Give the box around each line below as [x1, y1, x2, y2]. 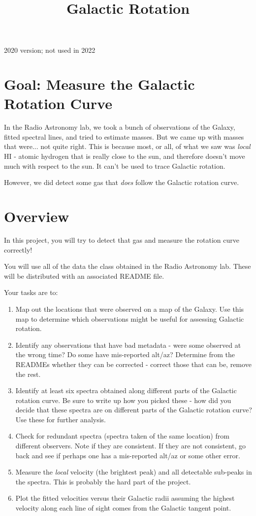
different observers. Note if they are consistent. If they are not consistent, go [15, 441, 246, 451]
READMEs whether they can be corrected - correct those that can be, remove [15, 359, 252, 369]
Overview [4, 206, 69, 226]
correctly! [4, 244, 32, 255]
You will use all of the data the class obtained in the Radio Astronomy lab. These [4, 261, 251, 271]
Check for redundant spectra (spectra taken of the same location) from [15, 431, 229, 441]
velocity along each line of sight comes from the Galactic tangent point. [15, 503, 231, 513]
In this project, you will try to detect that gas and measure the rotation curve [4, 234, 239, 245]
